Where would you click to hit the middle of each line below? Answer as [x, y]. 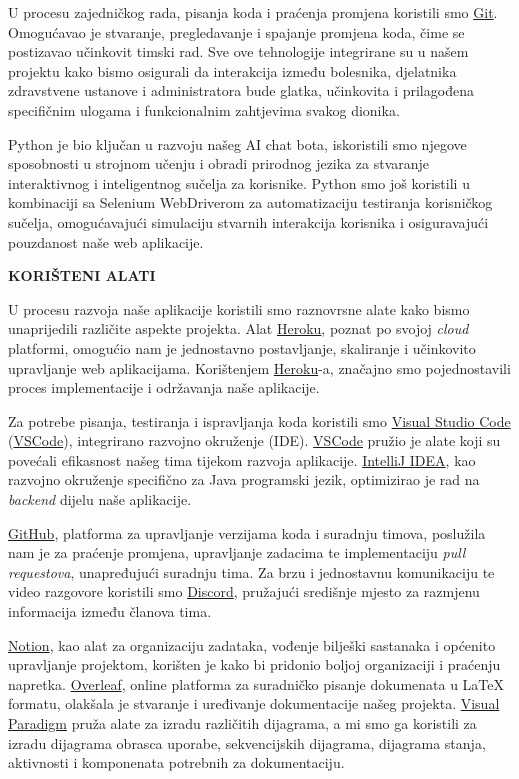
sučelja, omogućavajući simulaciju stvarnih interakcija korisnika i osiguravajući [248, 221]
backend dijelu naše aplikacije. [100, 499]
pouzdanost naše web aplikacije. [106, 241]
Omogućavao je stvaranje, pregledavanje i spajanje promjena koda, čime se [236, 31]
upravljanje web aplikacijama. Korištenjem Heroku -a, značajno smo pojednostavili [259, 367]
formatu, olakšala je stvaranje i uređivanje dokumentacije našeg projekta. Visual [254, 703]
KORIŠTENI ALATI [82, 275]
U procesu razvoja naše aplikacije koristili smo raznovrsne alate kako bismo [239, 308]
